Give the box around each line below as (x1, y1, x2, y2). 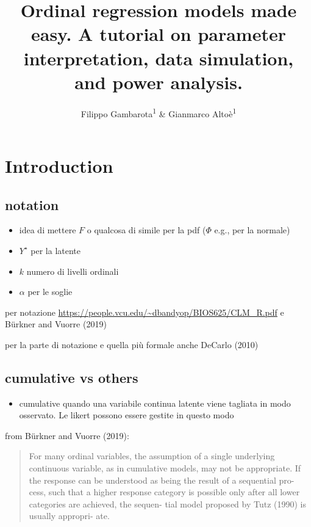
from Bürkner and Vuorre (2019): (5, 429, 129, 442)
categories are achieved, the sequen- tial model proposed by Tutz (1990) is (29, 497, 307, 510)
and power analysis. (74, 69, 243, 94)
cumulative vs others (5, 368, 138, 387)
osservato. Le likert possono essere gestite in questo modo (19, 409, 234, 421)
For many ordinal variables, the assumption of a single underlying (29, 449, 275, 462)
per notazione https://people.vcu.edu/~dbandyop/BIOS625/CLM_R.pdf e (5, 305, 284, 318)
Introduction (5, 153, 113, 178)
